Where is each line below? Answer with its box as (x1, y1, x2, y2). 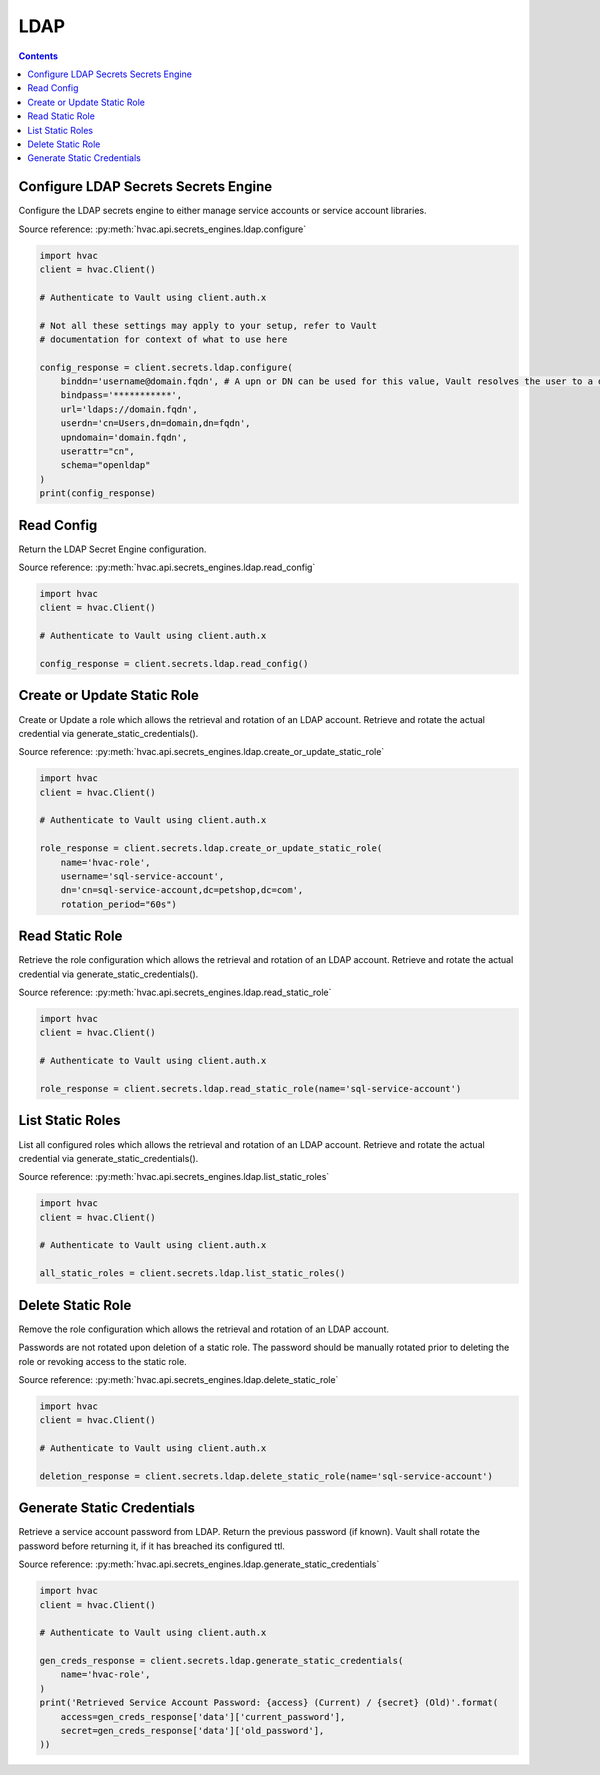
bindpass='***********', (60, 390, 183, 401)
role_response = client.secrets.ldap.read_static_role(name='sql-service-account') (39, 1083, 462, 1095)
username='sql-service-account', (60, 871, 225, 882)
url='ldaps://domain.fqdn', (60, 403, 199, 415)
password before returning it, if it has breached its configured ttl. (18, 1540, 285, 1552)
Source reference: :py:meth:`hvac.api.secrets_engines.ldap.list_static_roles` (18, 1171, 330, 1183)
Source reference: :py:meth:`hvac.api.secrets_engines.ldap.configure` (18, 223, 307, 235)
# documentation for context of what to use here (39, 333, 288, 345)
